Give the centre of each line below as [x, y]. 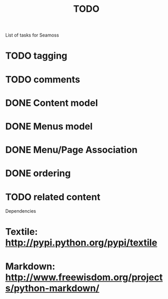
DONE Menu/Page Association [71, 150]
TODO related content [53, 197]
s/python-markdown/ [52, 288]
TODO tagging [36, 56]
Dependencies [21, 211]
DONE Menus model [49, 126]
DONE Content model [52, 103]
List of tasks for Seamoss [32, 35]
